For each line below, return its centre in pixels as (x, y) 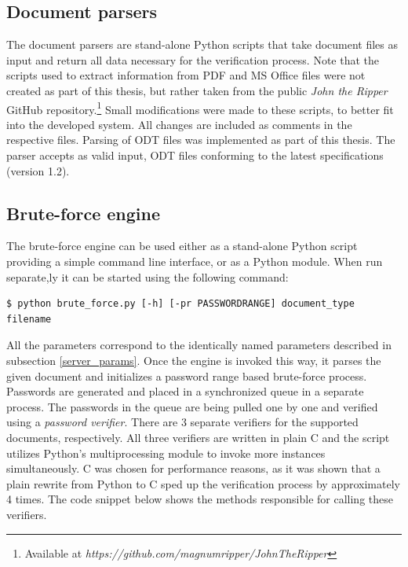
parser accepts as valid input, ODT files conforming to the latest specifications (195, 155)
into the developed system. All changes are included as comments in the (179, 124)
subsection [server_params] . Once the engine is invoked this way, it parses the (194, 360)
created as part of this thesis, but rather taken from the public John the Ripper (197, 90)
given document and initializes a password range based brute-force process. (187, 376)
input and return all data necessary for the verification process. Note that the (193, 59)
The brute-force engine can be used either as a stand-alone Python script (182, 246)
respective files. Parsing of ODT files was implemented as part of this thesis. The (201, 140)
